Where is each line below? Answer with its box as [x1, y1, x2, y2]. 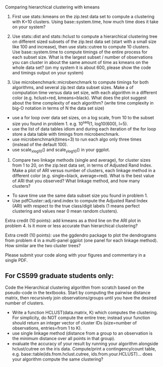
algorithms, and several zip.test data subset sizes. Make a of [12, 85, 134, 90]
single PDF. [5, 258, 28, 263]
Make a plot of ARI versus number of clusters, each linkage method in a [12, 168, 156, 173]
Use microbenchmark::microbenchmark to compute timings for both [12, 79, 149, 85]
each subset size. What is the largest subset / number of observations [12, 54, 153, 60]
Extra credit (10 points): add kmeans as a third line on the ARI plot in [5, 217, 141, 224]
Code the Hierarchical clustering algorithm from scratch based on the [5, 284, 145, 290]
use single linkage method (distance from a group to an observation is [12, 330, 153, 336]
